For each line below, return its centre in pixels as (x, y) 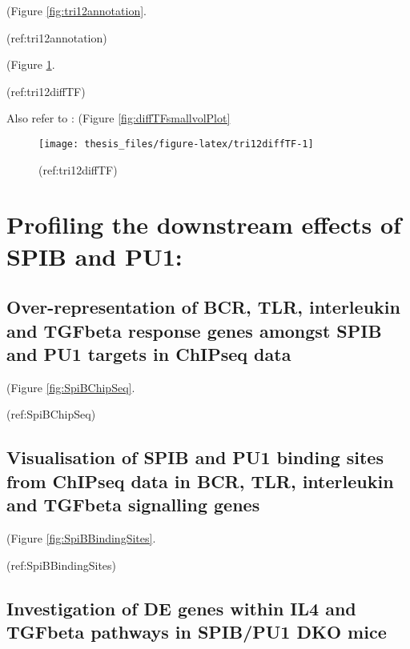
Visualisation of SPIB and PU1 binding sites (195, 457)
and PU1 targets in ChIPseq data (149, 353)
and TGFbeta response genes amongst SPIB (194, 330)
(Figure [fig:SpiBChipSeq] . (71, 387)
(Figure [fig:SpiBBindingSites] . (81, 537)
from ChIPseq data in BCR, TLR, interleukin (200, 481)
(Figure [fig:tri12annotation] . (76, 10)
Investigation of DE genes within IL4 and (181, 608)
